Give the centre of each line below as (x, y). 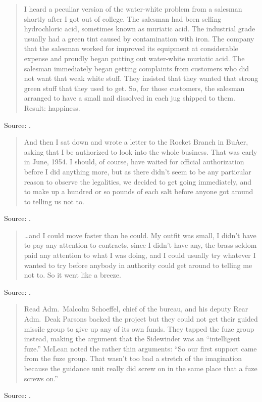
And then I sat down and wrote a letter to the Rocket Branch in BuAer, (136, 142)
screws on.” (41, 378)
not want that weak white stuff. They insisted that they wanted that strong (141, 78)
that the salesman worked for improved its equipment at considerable (131, 48)
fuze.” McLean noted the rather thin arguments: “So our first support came (140, 348)
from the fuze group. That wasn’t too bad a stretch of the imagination (133, 358)
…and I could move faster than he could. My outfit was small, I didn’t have (140, 235)
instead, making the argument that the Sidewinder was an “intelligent (132, 339)
